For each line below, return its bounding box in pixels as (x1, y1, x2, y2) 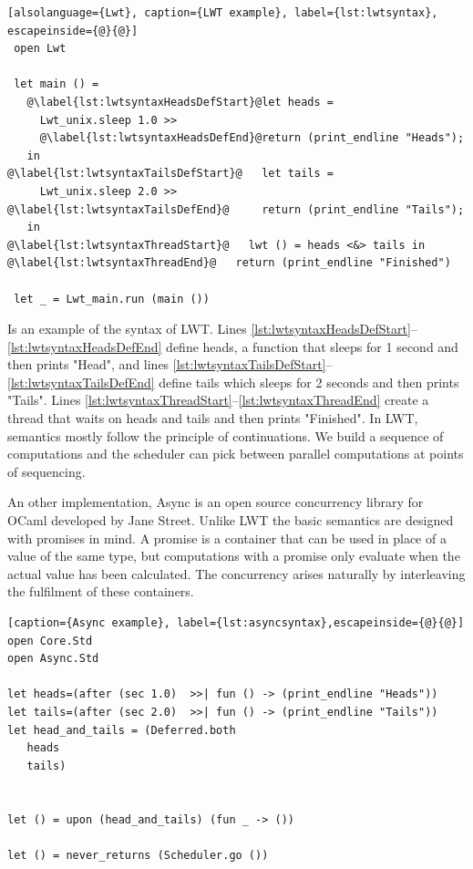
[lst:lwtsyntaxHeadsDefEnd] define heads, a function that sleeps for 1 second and (7, 336, 458, 356)
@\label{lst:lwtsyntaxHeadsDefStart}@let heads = (26, 95, 334, 109)
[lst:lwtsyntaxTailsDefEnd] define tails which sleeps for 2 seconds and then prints (7, 372, 459, 391)
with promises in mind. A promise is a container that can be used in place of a (7, 528, 447, 547)
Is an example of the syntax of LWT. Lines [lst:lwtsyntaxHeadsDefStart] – (7, 319, 417, 338)
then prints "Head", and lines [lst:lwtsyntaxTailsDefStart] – (7, 355, 333, 374)
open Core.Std (7, 634, 93, 647)
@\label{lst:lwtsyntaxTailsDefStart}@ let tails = (7, 167, 334, 181)
